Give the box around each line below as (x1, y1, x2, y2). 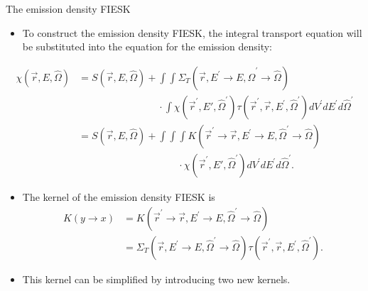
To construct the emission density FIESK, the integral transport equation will (22, 25, 362, 40)
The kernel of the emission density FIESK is (22, 189, 215, 204)
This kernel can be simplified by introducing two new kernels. (22, 271, 291, 286)
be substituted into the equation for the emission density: (22, 39, 273, 54)
